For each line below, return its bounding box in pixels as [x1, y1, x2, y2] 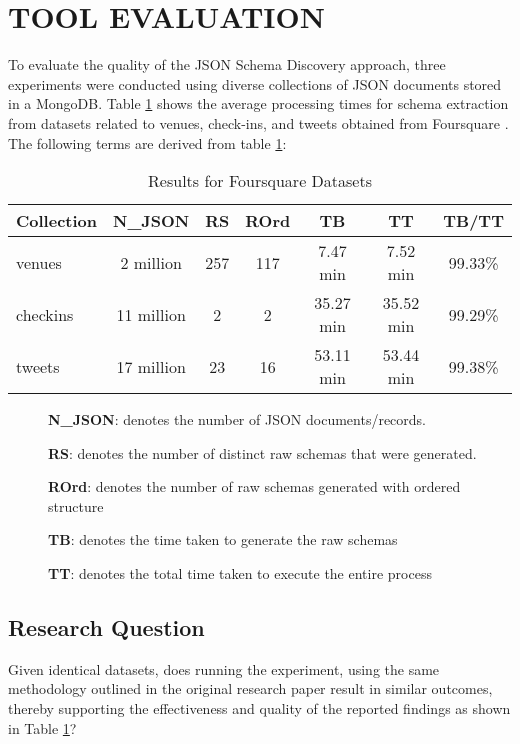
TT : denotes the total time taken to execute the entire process [48, 563, 432, 584]
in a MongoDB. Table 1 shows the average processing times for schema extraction [8, 93, 509, 114]
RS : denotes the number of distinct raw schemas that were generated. [48, 442, 477, 463]
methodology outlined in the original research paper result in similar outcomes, [8, 678, 493, 699]
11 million [116, 302, 186, 326]
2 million [120, 250, 182, 274]
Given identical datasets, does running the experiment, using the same [8, 658, 440, 679]
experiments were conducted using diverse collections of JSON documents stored [8, 73, 502, 94]
